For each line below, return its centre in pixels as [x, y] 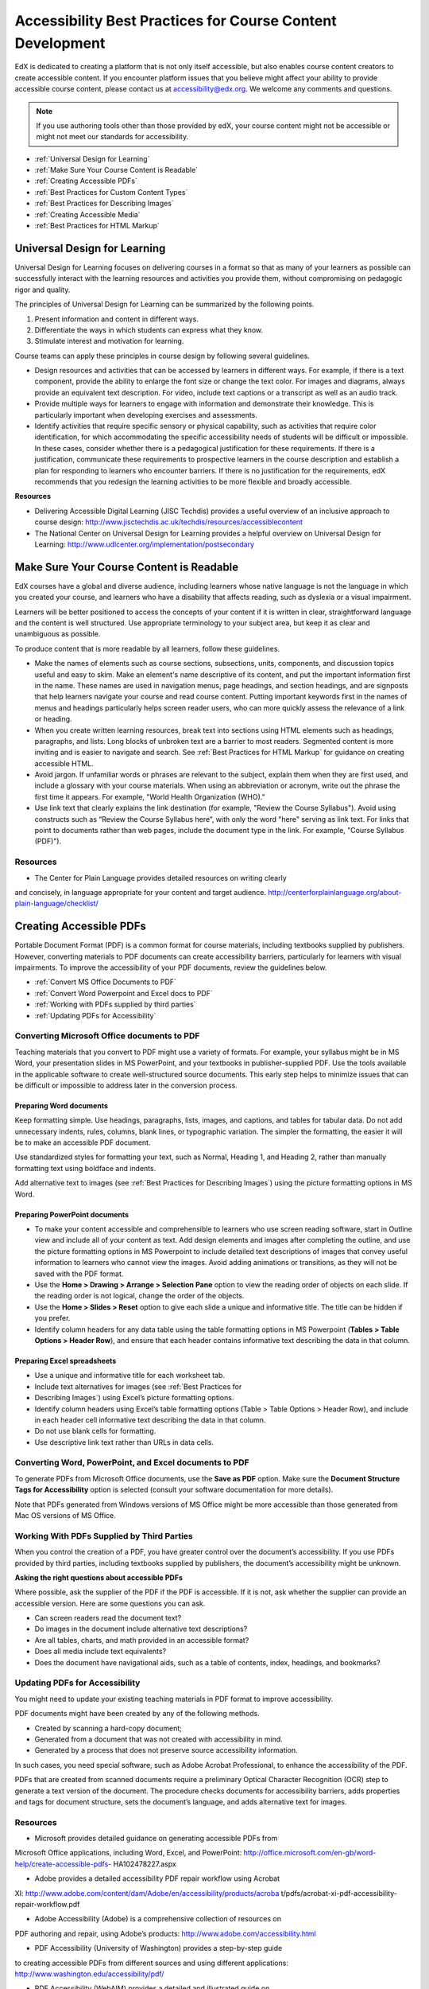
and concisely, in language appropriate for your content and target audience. [140, 892]
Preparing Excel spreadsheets [66, 1360]
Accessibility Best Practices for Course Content [176, 21]
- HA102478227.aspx [142, 1864]
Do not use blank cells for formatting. [95, 1431]
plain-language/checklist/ [56, 904]
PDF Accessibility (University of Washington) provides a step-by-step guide [158, 1948]
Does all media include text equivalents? [100, 1652]
